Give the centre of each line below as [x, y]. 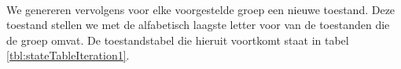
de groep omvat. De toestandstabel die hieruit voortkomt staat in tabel [178, 40]
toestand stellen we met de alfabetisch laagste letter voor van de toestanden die [198, 25]
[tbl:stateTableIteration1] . [68, 55]
